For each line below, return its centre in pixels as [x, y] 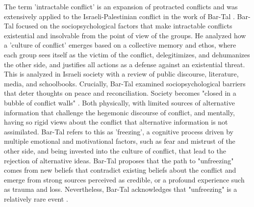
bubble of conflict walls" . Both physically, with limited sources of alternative [119, 102]
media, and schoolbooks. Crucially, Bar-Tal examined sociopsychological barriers [125, 83]
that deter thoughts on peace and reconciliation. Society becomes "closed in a [120, 93]
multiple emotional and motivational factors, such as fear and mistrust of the [120, 141]
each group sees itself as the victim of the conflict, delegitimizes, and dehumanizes [127, 54]
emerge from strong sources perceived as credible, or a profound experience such [124, 179]
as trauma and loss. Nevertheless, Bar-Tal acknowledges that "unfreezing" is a [121, 189]
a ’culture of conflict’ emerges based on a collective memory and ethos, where [120, 45]
